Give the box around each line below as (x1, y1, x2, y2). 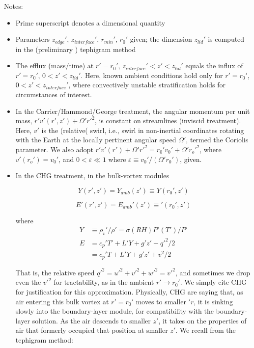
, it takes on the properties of (158, 315, 247, 325)
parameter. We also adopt (15, 144, 93, 154)
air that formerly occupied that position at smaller (15, 325, 168, 335)
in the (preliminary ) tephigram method (15, 44, 136, 54)
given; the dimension (130, 34, 192, 44)
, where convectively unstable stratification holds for (68, 80, 226, 90)
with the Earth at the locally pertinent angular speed (15, 134, 176, 145)
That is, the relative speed (15, 267, 95, 277)
